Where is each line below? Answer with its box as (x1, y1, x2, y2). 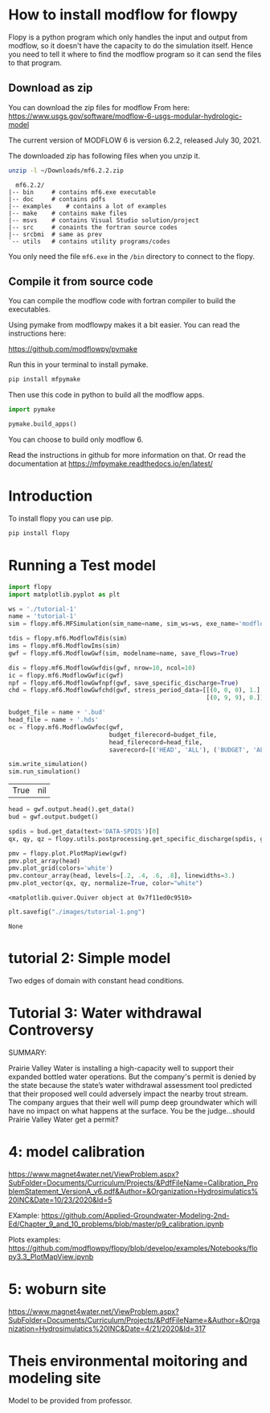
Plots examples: (8, 1234, 61, 1244)
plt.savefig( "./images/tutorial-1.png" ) (8, 908, 146, 917)
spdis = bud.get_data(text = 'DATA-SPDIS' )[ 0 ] (8, 827, 160, 835)
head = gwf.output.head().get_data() (8, 805, 135, 814)
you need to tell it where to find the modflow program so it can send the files (8, 49, 262, 59)
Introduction (8, 487, 93, 505)
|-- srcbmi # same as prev (8, 230, 103, 238)
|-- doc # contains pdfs (8, 195, 106, 203)
